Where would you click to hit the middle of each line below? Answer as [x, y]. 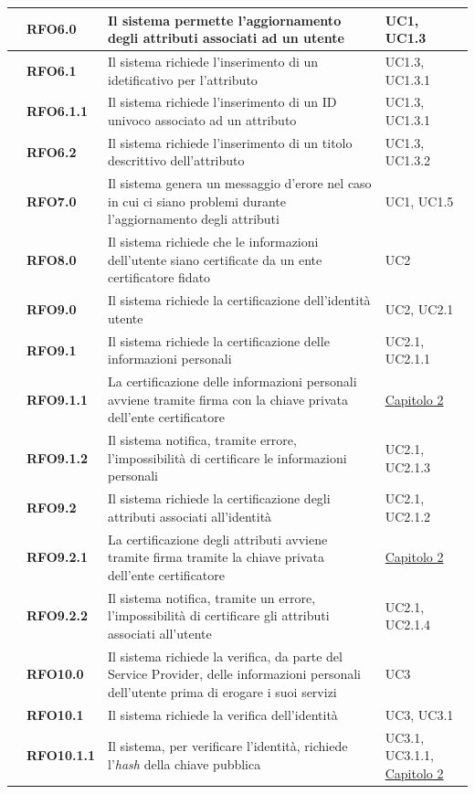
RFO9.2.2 [57, 615]
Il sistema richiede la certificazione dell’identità [239, 300]
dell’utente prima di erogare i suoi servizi [222, 691]
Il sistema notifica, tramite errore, [202, 440]
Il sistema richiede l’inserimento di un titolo [230, 142]
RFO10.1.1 [61, 755]
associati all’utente [160, 633]
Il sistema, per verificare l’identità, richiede [228, 746]
